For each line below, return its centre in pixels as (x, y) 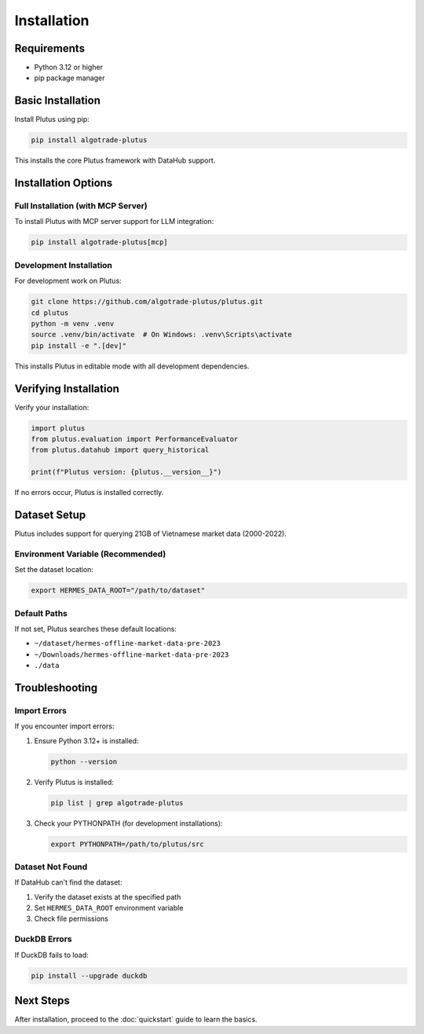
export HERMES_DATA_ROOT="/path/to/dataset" (118, 590)
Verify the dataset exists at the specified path (108, 896)
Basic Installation (58, 101)
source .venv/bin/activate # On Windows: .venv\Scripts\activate (161, 335)
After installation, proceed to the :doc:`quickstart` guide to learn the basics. (136, 1019)
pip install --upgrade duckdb (89, 975)
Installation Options (64, 183)
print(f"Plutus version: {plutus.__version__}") (126, 472)
